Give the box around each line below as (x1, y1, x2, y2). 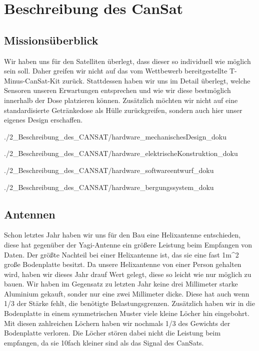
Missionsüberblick (4, 32, 98, 47)
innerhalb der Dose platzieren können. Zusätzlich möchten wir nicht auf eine (4, 94, 238, 105)
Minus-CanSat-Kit (4, 75, 60, 85)
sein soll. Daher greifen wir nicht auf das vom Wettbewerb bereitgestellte (4, 65, 227, 76)
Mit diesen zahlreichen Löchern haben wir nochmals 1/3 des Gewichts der (4, 317, 230, 328)
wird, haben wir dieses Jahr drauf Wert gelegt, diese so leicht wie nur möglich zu (4, 268, 251, 279)
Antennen (4, 206, 55, 221)
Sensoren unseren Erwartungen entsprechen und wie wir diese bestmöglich (4, 85, 231, 95)
